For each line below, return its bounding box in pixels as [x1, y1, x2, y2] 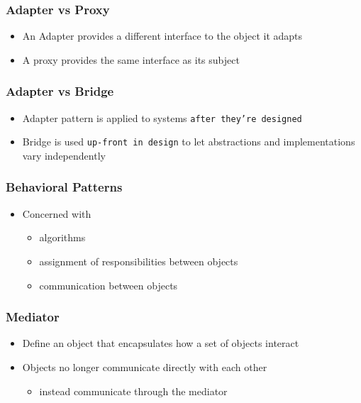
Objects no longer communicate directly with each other [22, 359, 267, 374]
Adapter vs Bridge [6, 82, 114, 100]
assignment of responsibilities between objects [39, 253, 238, 268]
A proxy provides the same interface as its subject [22, 52, 240, 67]
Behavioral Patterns [6, 178, 123, 196]
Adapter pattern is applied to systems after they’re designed [22, 110, 302, 125]
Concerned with [22, 206, 91, 221]
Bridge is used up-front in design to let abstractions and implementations [22, 134, 355, 149]
